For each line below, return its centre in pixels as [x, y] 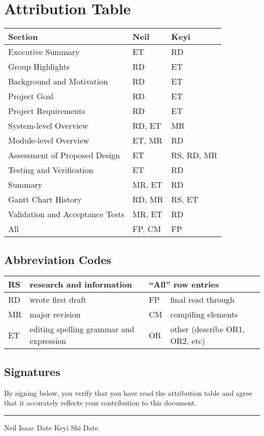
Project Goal [31, 96]
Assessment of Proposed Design [64, 155]
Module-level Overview [49, 140]
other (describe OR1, [208, 329]
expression [48, 341]
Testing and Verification [51, 170]
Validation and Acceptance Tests [67, 214]
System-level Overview [48, 126]
